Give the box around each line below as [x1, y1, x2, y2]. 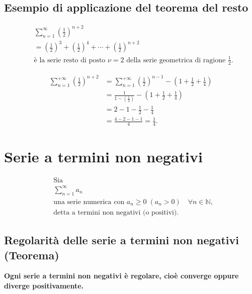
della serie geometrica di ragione [126, 56, 226, 64]
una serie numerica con [53, 198, 125, 206]
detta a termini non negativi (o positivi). [53, 209, 179, 216]
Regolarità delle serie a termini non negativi [4, 232, 239, 248]
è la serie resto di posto [34, 56, 106, 64]
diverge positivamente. [4, 280, 84, 290]
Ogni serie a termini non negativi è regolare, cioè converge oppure [4, 270, 239, 281]
